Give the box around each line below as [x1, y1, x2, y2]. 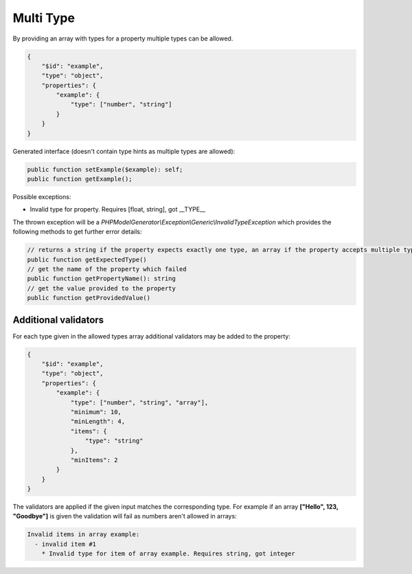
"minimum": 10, [70, 408, 122, 415]
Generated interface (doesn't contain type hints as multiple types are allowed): [12, 147, 236, 155]
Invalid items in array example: [27, 531, 140, 538]
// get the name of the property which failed [27, 265, 187, 273]
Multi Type [12, 10, 76, 25]
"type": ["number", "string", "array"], [70, 398, 209, 406]
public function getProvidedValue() [27, 294, 151, 302]
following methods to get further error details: [12, 227, 142, 236]
